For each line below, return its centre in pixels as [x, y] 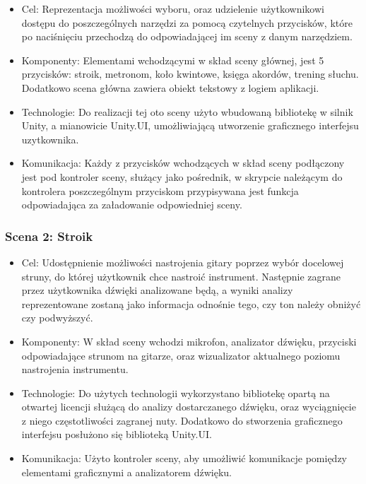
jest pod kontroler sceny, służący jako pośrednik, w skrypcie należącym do [182, 176]
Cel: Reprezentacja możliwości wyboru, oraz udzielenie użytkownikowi [173, 8]
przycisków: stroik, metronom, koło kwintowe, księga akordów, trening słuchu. [190, 74]
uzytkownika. [50, 139]
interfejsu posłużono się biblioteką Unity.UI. [117, 434]
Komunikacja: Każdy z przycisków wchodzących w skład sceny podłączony [183, 163]
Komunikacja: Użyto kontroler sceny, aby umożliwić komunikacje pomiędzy [184, 458]
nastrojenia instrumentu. [75, 369]
